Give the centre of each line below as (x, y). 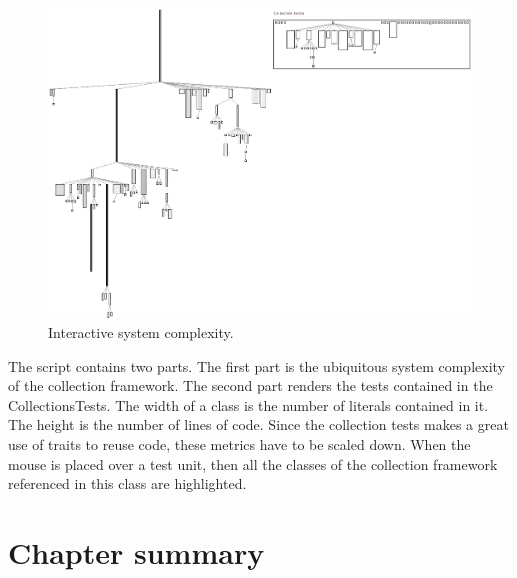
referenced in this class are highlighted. (127, 483)
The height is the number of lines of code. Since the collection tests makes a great (258, 424)
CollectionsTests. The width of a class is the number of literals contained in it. (248, 404)
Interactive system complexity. (141, 332)
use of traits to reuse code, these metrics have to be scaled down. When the (239, 443)
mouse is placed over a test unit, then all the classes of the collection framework (253, 463)
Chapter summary (136, 551)
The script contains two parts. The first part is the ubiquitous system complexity (256, 365)
